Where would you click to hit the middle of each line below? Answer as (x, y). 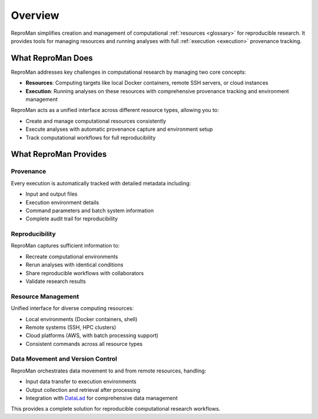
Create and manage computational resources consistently (96, 121)
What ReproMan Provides (59, 154)
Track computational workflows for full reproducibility (91, 137)
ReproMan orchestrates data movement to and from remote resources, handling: (108, 371)
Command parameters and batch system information (90, 210)
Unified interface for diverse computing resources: (72, 308)
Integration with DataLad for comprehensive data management (102, 398)
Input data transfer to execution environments (81, 382)
